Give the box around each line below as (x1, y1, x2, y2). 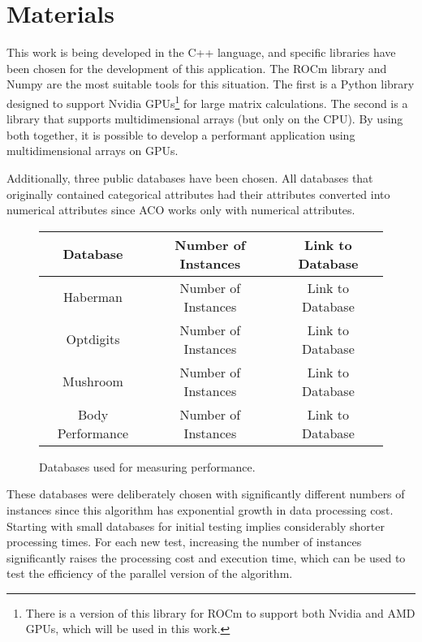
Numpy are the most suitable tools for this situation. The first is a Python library (6, 75, 415, 93)
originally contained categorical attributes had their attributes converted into (6, 185, 390, 202)
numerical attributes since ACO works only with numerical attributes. (6, 201, 355, 218)
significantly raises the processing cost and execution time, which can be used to (6, 549, 406, 566)
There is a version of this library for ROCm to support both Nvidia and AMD (25, 604, 416, 621)
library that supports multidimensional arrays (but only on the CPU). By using (6, 110, 403, 127)
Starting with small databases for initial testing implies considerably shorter (6, 517, 385, 534)
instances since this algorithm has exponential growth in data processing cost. (6, 501, 394, 518)
